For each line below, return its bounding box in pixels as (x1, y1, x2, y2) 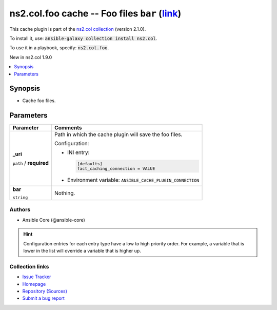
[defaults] (77, 161, 103, 167)
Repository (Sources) (22, 288, 68, 294)
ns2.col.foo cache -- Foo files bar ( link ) (9, 8, 182, 19)
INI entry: (67, 149, 90, 156)
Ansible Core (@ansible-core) (22, 217, 86, 223)
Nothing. (54, 189, 75, 197)
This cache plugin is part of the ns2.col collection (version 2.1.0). (9, 26, 146, 32)
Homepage (22, 281, 46, 287)
